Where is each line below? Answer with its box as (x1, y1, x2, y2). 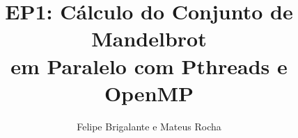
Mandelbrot (91, 24, 207, 53)
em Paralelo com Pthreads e (10, 51, 288, 80)
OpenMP (104, 78, 194, 107)
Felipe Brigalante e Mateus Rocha (77, 119, 221, 133)
